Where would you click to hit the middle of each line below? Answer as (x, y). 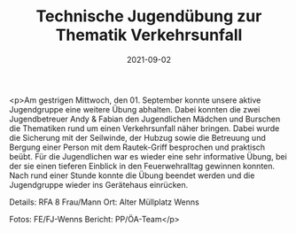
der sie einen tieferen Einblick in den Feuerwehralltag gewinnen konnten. (142, 166)
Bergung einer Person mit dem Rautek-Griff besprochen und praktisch (137, 147)
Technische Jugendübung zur (149, 16)
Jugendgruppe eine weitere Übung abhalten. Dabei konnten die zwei (135, 109)
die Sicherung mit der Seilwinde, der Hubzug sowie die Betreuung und (137, 137)
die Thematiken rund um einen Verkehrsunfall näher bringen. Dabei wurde (144, 128)
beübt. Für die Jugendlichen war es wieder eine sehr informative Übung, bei (148, 156)
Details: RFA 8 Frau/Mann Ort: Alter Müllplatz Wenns (104, 202)
